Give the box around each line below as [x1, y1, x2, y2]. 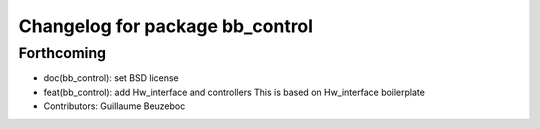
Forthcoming [18, 44, 107, 62]
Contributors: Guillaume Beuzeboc [43, 100, 186, 112]
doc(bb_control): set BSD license [43, 72, 179, 84]
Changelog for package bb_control [18, 15, 314, 37]
